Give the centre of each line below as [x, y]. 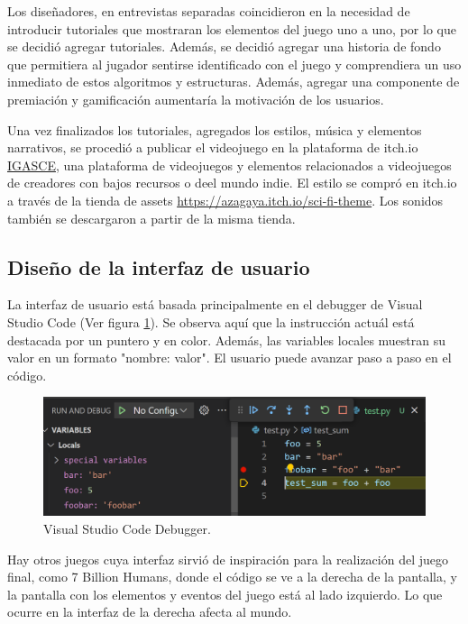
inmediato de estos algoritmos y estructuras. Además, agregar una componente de [234, 82]
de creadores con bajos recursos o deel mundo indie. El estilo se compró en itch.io [232, 183]
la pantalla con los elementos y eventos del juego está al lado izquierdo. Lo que [225, 594]
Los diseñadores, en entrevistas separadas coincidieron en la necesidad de [209, 11]
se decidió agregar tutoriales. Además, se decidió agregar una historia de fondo [224, 46]
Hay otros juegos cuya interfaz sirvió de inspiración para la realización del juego [228, 559]
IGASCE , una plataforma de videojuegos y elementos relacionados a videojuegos [229, 165]
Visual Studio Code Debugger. [127, 528]
